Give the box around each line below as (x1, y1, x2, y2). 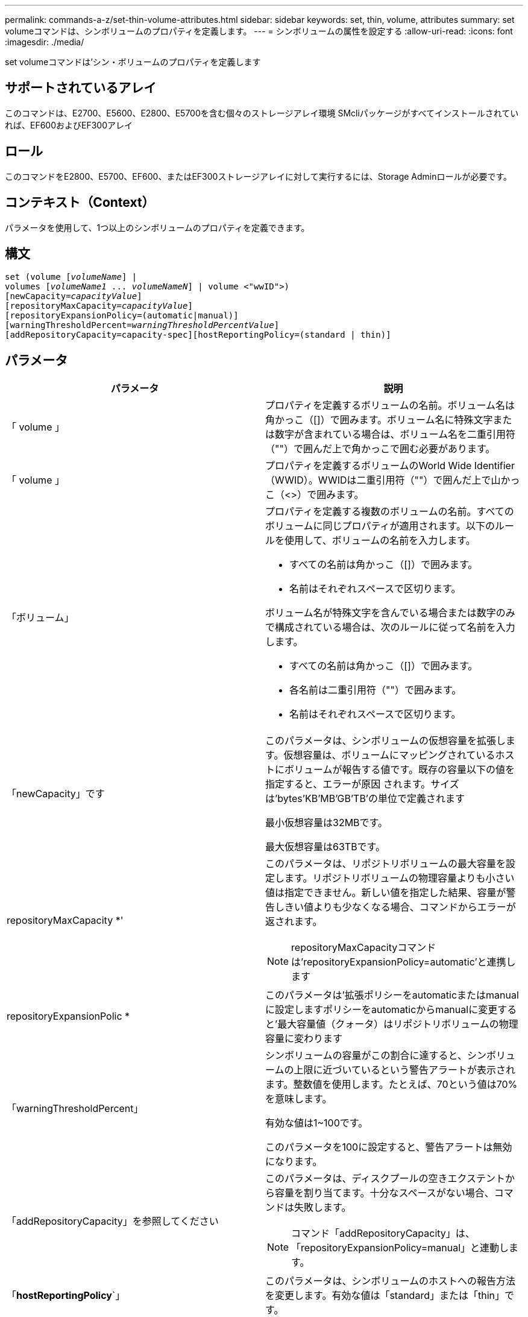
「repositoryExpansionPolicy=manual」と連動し (291, 1242, 509, 1254)
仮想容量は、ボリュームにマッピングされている (283, 749, 495, 762)
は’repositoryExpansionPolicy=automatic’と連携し (291, 956, 516, 968)
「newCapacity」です (7, 788, 105, 800)
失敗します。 (294, 1201, 351, 1214)
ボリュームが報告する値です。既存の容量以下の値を (284, 763, 515, 776)
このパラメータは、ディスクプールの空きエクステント (265, 1172, 505, 1185)
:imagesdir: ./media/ (5, 37, 84, 47)
